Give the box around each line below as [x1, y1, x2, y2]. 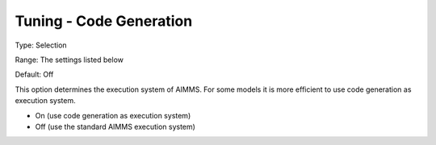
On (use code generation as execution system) [35, 110, 191, 120]
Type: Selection [15, 40, 68, 50]
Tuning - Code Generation [15, 12, 193, 30]
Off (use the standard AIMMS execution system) [35, 122, 195, 131]
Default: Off [15, 69, 54, 80]
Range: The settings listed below [15, 55, 124, 64]
